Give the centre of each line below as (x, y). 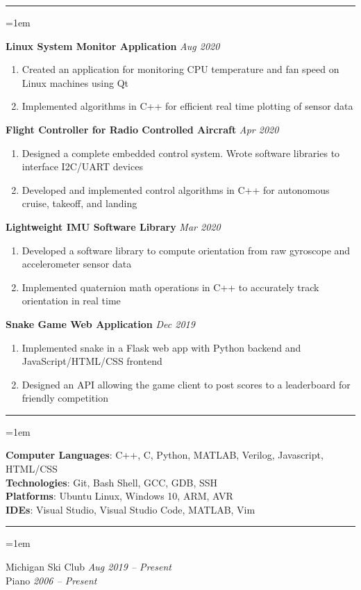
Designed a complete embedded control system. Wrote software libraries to (181, 153)
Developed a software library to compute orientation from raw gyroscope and (186, 250)
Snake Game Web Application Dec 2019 (100, 323)
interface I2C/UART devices (82, 166)
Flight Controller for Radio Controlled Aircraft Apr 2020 (142, 129)
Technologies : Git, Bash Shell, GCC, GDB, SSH (112, 482)
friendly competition (65, 398)
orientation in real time (71, 301)
